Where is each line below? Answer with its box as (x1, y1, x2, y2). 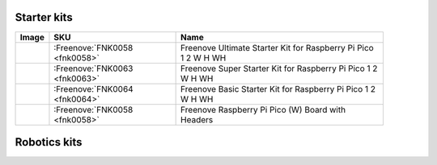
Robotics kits (15, 135, 83, 149)
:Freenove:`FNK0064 (53, 83, 134, 94)
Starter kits (15, 10, 73, 24)
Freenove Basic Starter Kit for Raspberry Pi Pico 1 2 (180, 83, 376, 94)
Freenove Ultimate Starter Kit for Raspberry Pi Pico (180, 42, 374, 53)
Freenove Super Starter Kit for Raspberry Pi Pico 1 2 (180, 63, 378, 74)
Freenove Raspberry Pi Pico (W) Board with (180, 104, 346, 115)
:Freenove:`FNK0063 (53, 63, 134, 74)
